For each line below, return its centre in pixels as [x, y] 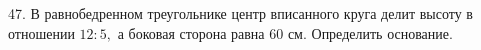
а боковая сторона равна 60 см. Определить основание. [285, 32]
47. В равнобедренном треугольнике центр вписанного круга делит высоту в [240, 13]
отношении [41, 32]
